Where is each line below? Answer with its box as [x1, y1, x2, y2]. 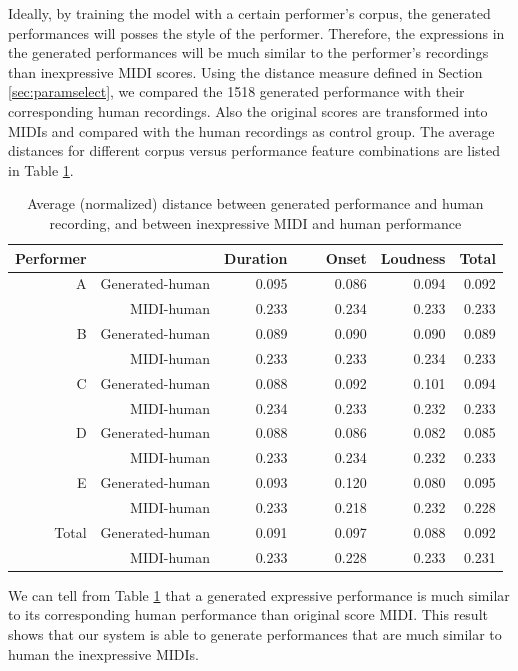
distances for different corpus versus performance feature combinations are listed [8, 140, 500, 161]
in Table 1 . [8, 159, 74, 180]
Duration [224, 247, 288, 268]
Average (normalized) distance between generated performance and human [27, 193, 484, 214]
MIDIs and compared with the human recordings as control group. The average [8, 120, 495, 141]
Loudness [380, 247, 446, 268]
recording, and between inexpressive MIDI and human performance [49, 212, 462, 233]
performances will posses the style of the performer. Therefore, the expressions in [8, 22, 505, 43]
